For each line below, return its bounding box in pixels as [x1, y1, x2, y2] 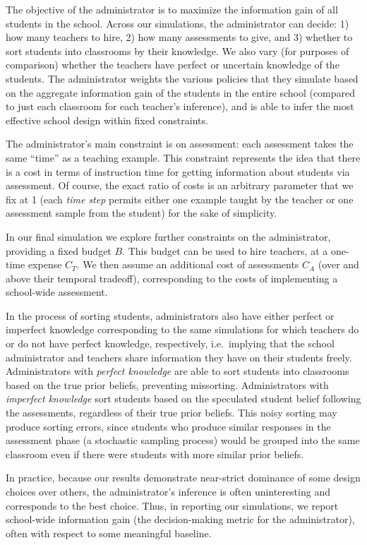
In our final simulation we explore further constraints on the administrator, [6, 229, 331, 244]
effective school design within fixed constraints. [6, 112, 208, 127]
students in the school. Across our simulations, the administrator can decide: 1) [6, 16, 349, 30]
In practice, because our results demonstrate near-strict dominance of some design [6, 470, 361, 485]
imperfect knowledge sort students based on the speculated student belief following [6, 391, 361, 406]
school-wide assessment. [6, 285, 108, 299]
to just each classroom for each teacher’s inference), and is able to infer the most [6, 99, 354, 114]
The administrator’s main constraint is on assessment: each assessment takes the [6, 136, 354, 151]
